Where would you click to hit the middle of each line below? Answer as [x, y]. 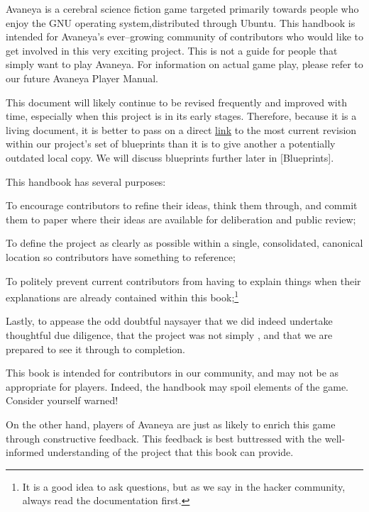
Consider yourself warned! [62, 400]
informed [25, 452]
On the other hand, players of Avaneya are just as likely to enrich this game [171, 424]
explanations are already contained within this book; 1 [122, 296]
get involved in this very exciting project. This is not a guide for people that [172, 50]
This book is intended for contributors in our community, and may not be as [172, 373]
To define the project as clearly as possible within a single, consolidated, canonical [184, 243]
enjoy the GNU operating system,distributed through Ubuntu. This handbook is [181, 22]
